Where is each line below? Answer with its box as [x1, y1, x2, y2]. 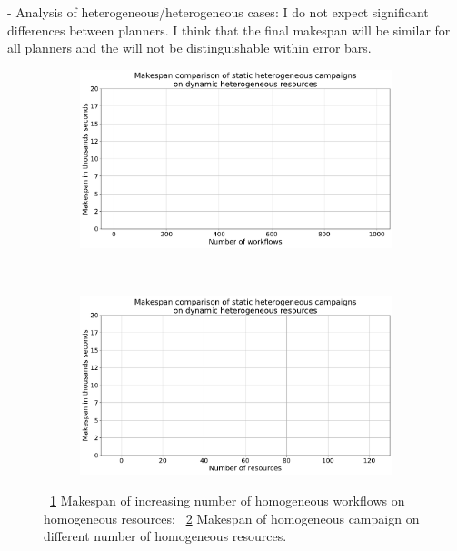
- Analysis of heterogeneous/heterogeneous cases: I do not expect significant [7, 3, 429, 21]
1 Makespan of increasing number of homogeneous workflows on [50, 490, 405, 509]
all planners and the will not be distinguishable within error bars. [7, 38, 372, 57]
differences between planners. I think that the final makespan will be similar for [7, 20, 451, 39]
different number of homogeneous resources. [44, 526, 287, 546]
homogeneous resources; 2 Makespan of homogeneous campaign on [44, 508, 420, 527]
